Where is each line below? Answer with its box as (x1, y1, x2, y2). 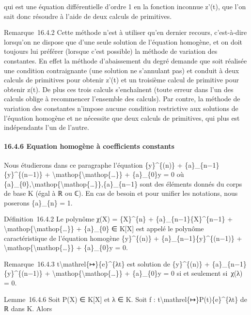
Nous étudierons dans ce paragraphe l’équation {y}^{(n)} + (4, 159, 183, 170)
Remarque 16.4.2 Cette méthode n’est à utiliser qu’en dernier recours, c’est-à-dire (4, 27, 247, 37)
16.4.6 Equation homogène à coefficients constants (4, 141, 174, 151)
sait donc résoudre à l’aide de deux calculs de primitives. (4, 11, 172, 21)
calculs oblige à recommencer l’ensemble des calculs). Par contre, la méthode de (4, 94, 240, 104)
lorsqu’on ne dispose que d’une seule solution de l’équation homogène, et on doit (4, 36, 242, 47)
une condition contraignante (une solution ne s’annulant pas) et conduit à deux (4, 65, 239, 75)
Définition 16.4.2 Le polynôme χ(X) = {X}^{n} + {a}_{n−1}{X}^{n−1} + (4, 214, 233, 224)
